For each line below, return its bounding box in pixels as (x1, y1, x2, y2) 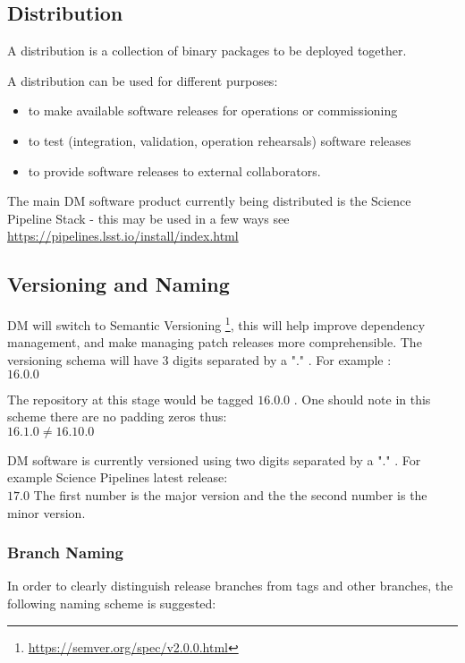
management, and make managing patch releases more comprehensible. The (7, 333, 422, 352)
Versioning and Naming (7, 270, 230, 298)
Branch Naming (7, 541, 123, 564)
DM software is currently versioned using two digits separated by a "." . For (7, 450, 421, 469)
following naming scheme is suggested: (7, 593, 216, 612)
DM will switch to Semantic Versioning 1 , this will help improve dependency (7, 313, 426, 334)
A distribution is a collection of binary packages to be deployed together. (7, 41, 407, 60)
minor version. (7, 503, 86, 522)
